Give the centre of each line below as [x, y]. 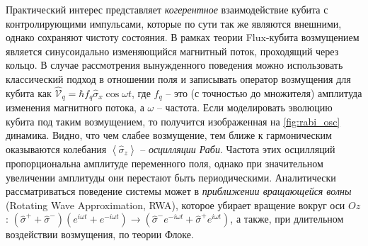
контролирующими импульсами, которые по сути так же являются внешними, [174, 23]
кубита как [29, 93]
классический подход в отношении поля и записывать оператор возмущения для [178, 78]
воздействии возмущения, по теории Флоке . [100, 234]
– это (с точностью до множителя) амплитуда [264, 93]
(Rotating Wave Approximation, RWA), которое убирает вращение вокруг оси [176, 205]
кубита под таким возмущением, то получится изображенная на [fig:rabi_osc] [173, 121]
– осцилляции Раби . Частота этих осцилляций [238, 149]
